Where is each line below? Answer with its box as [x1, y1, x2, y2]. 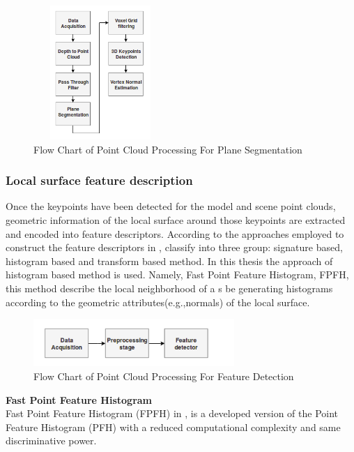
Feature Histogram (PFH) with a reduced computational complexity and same [6, 419, 341, 434]
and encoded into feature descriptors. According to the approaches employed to [6, 226, 344, 241]
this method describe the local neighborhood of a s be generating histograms [6, 280, 333, 295]
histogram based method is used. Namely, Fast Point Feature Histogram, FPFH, [6, 267, 349, 282]
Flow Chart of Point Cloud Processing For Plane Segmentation [33, 142, 302, 156]
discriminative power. [6, 433, 97, 448]
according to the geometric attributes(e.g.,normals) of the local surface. [6, 294, 310, 309]
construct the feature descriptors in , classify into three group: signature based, [6, 240, 343, 255]
